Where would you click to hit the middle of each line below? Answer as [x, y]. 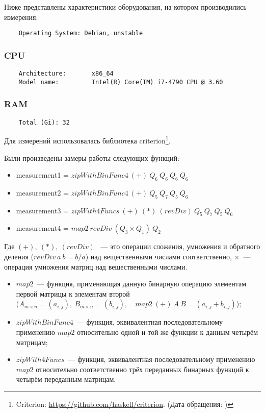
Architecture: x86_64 [66, 74]
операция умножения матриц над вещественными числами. [96, 266]
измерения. [21, 17]
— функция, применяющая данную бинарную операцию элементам [142, 284]
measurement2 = [42, 192]
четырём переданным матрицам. [66, 379]
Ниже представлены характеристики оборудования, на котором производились [125, 7]
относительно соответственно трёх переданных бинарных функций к [142, 369]
